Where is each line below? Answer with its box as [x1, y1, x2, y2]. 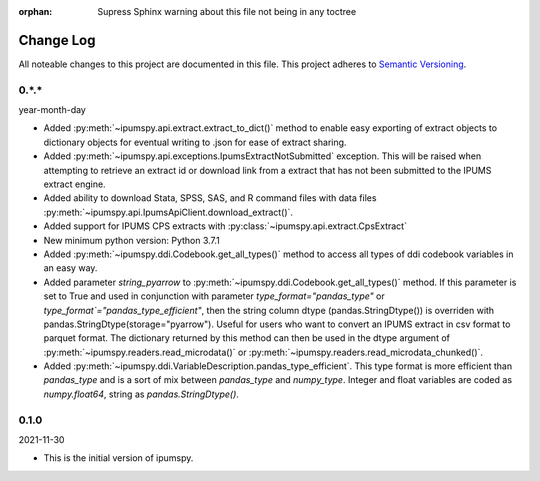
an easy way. [43, 262, 98, 274]
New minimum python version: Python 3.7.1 [43, 234, 220, 246]
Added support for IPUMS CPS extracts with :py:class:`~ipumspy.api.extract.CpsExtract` [43, 220, 407, 232]
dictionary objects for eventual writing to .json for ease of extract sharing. [43, 136, 347, 148]
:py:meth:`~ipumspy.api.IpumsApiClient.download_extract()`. [43, 206, 294, 218]
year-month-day [18, 104, 87, 116]
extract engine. [43, 178, 106, 190]
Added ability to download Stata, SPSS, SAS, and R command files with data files [43, 192, 377, 204]
